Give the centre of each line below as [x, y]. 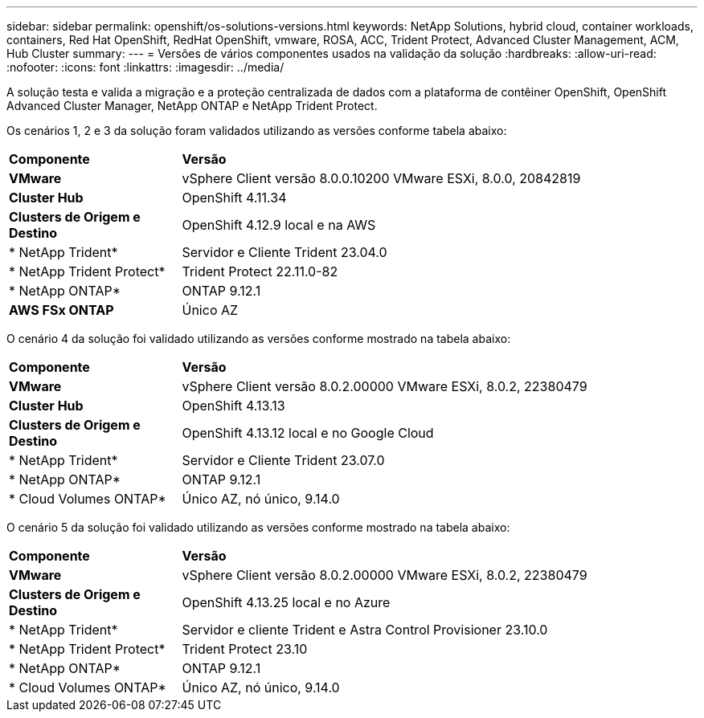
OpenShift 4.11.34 [234, 198]
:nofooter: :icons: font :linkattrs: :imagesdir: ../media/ [145, 67]
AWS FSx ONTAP [61, 310]
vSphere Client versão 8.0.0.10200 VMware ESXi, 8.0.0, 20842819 [381, 178]
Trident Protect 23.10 [245, 649]
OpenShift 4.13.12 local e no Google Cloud [308, 433]
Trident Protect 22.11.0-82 [260, 271]
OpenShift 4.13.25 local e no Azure [286, 602]
